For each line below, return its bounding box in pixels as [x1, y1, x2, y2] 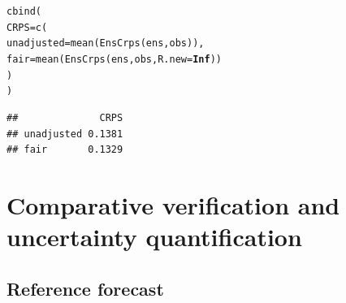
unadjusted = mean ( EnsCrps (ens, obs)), [6, 37, 205, 50]
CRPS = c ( [6, 21, 48, 33]
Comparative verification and [6, 188, 340, 221]
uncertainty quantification [6, 220, 302, 253]
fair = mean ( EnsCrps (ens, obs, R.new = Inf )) [6, 53, 222, 65]
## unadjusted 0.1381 [6, 128, 123, 140]
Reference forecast [6, 275, 164, 301]
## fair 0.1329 [6, 144, 123, 156]
